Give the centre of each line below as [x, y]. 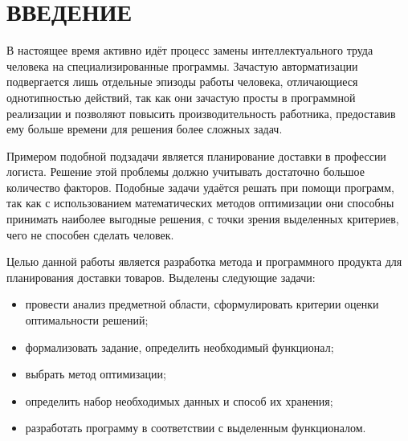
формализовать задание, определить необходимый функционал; [180, 347]
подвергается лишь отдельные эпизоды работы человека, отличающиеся [182, 82]
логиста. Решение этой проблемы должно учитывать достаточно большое [186, 171]
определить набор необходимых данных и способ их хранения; [179, 400]
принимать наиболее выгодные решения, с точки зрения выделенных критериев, [203, 219]
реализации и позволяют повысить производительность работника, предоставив [201, 113]
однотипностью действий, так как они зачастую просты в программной [181, 97]
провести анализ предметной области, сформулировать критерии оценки [202, 304]
